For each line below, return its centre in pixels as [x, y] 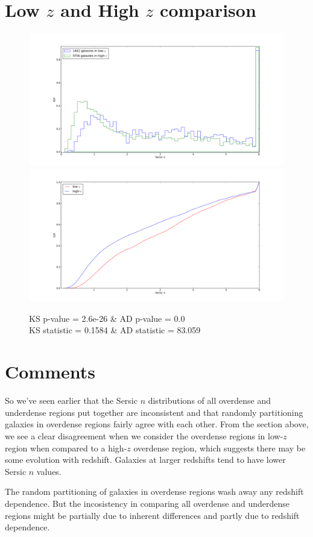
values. [49, 471]
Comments [50, 372]
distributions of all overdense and [210, 400]
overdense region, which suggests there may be [220, 447]
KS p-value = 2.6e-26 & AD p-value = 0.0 [107, 318]
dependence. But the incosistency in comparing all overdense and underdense [147, 503]
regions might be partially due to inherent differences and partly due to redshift [152, 515]
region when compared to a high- [66, 447]
